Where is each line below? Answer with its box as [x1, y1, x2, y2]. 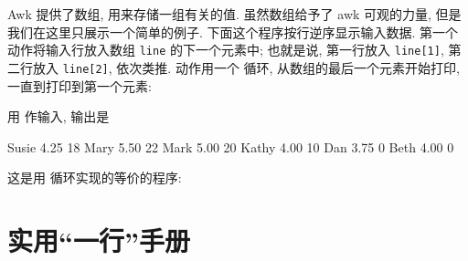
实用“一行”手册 [7, 222, 190, 259]
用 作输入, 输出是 [7, 107, 110, 126]
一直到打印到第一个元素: [7, 76, 152, 95]
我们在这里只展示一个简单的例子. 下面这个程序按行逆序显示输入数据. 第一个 [7, 22, 459, 41]
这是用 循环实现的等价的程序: [7, 168, 182, 187]
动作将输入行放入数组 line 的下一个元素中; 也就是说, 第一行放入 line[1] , [7, 40, 444, 59]
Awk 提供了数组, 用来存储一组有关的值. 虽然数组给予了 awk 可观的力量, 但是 [7, 5, 462, 23]
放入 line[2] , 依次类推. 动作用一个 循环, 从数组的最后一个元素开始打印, [32, 57, 461, 77]
